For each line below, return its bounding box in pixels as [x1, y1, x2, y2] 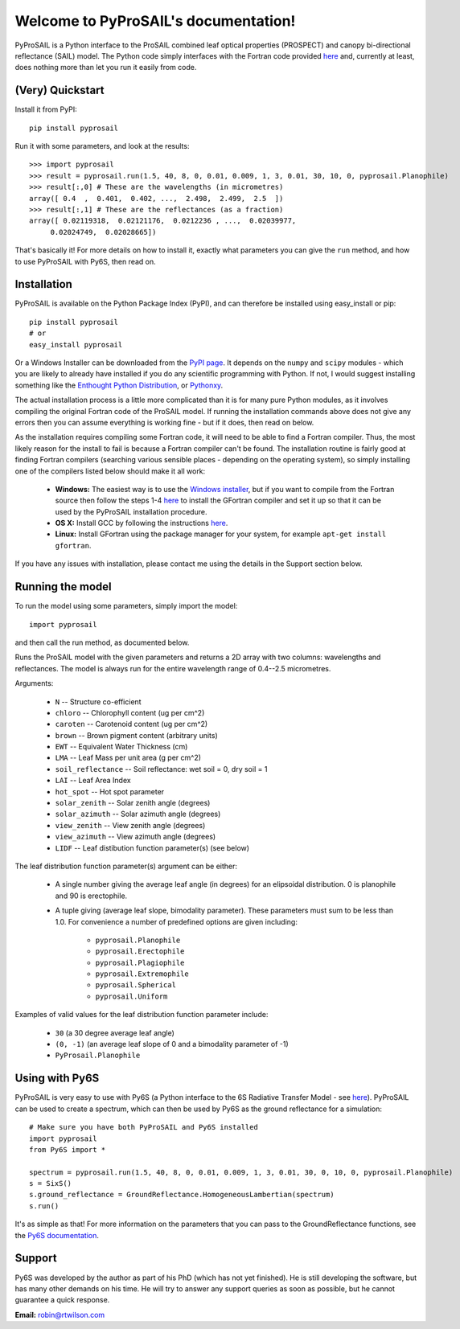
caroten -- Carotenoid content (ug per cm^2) [55, 720, 208, 729]
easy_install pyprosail [29, 340, 123, 349]
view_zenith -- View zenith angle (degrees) [55, 820, 206, 830]
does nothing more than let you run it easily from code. [14, 63, 197, 72]
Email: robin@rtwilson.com [14, 1310, 105, 1319]
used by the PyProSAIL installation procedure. [55, 507, 207, 516]
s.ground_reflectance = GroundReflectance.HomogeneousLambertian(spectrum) [29, 1190, 335, 1200]
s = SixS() [29, 1179, 72, 1188]
